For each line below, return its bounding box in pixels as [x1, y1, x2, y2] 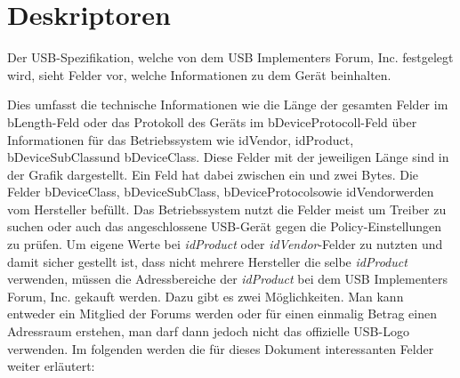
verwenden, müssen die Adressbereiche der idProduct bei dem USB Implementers [7, 269, 448, 288]
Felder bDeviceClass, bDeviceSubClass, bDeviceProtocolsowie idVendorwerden [7, 182, 434, 201]
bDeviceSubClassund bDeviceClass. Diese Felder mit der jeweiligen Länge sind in [7, 148, 449, 166]
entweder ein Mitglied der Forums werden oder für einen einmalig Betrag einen [7, 304, 437, 323]
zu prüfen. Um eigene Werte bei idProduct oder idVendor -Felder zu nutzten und [7, 235, 443, 253]
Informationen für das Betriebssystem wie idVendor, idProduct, [7, 130, 354, 149]
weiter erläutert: [7, 357, 95, 375]
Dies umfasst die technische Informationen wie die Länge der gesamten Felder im [7, 95, 448, 114]
